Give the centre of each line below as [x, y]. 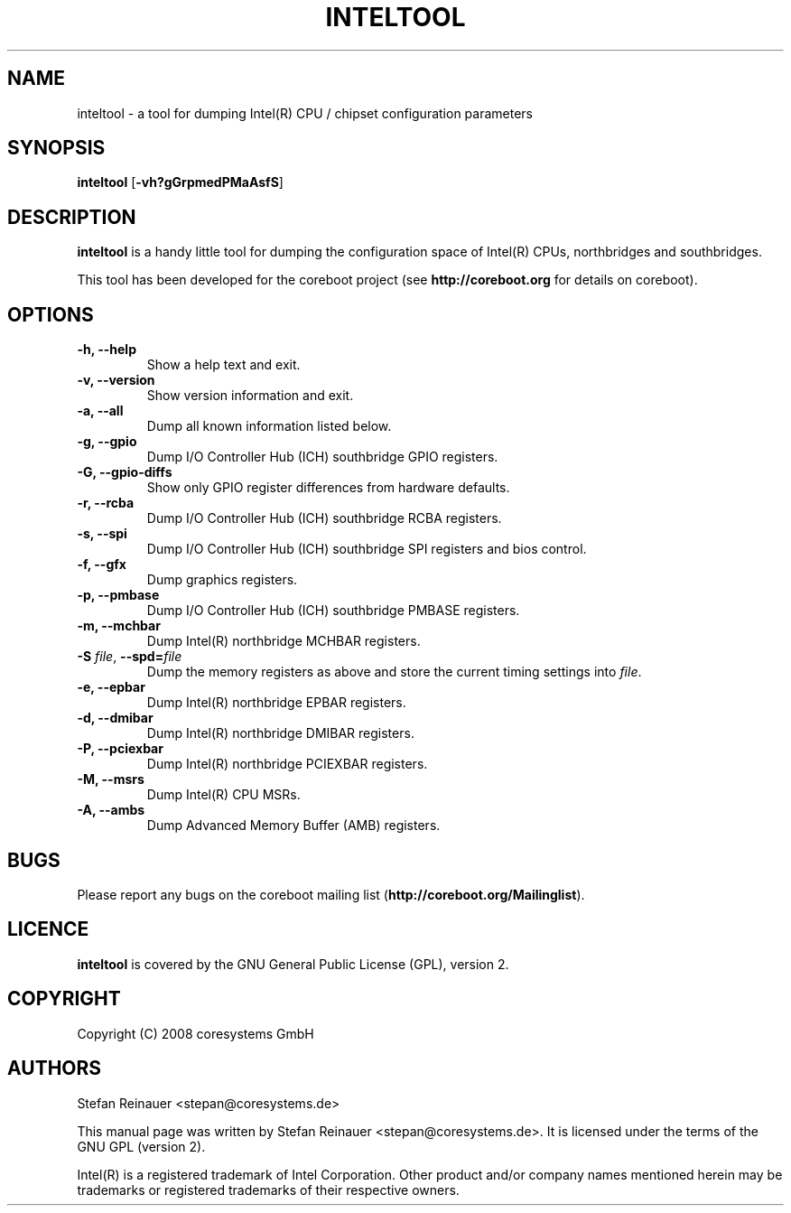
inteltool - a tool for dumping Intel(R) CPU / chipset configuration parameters [305, 113]
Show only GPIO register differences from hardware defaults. [328, 488]
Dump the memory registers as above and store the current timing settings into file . [394, 672]
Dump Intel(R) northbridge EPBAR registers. [276, 703]
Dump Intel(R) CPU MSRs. [223, 795]
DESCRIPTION [72, 217]
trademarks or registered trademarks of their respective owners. [268, 1190]
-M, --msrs [111, 779]
